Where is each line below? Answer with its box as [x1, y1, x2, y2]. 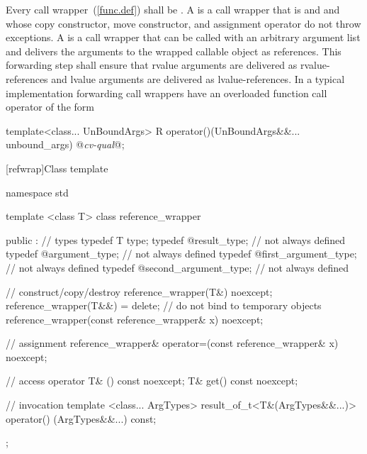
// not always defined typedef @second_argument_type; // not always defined [6, 260, 349, 275]
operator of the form [6, 99, 94, 114]
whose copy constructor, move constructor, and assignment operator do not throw [6, 16, 361, 31]
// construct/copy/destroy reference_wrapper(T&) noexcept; [6, 284, 273, 299]
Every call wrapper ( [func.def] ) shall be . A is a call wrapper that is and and [6, 2, 340, 16]
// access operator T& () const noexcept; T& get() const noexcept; [6, 373, 298, 388]
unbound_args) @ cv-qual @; [6, 137, 125, 152]
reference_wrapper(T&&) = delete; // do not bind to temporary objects [6, 298, 322, 313]
